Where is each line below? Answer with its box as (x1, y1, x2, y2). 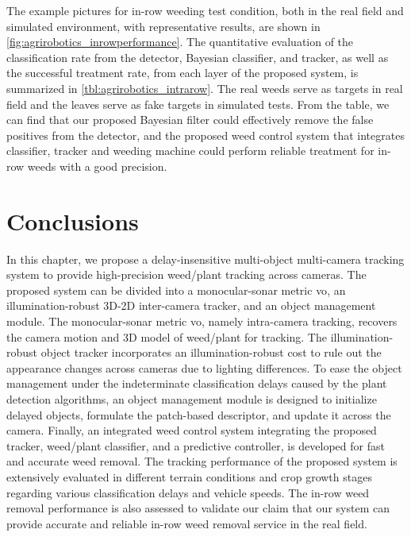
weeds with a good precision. (27, 157, 167, 174)
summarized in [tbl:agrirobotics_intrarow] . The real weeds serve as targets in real (6, 79, 403, 96)
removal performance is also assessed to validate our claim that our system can (6, 500, 390, 516)
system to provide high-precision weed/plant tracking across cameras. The (6, 266, 367, 283)
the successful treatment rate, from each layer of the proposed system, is (6, 64, 359, 81)
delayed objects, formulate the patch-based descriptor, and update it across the (6, 406, 391, 423)
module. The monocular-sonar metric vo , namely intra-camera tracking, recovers (6, 313, 398, 330)
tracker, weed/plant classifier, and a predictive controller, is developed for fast (6, 437, 385, 454)
